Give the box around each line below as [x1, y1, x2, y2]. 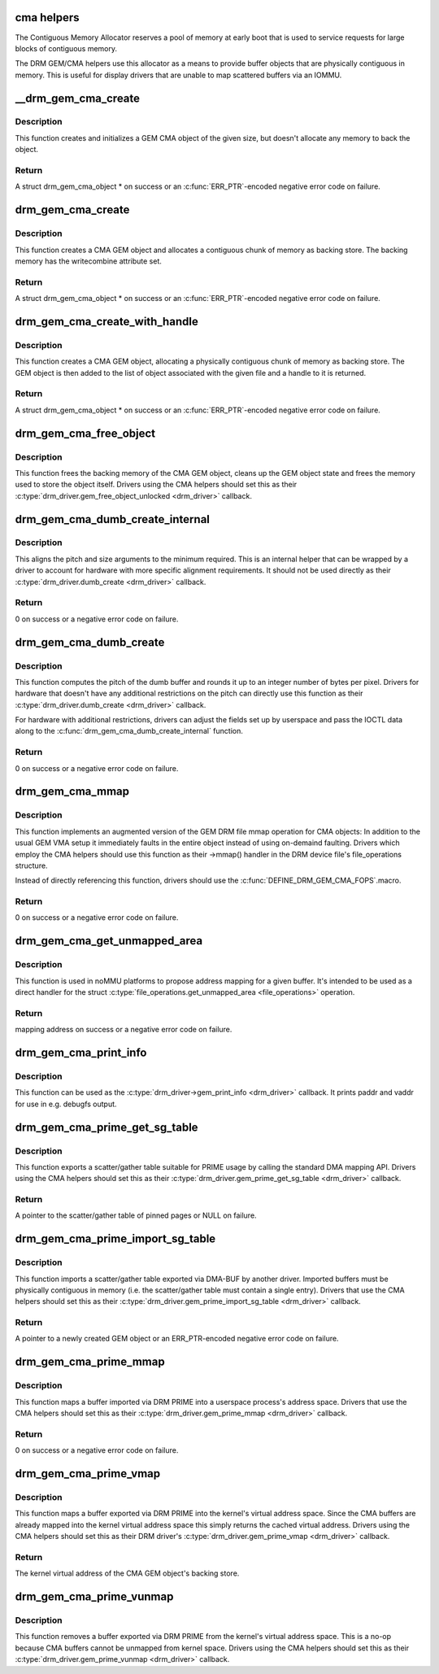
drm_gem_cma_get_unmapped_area [15, 934, 203, 948]
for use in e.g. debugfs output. [15, 1099, 117, 1109]
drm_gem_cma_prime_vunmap [15, 1590, 174, 1604]
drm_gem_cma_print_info [15, 1045, 147, 1059]
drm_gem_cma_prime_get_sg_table [15, 1120, 198, 1134]
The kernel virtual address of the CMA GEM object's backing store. [15, 1568, 240, 1578]
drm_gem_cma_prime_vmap [15, 1467, 161, 1480]
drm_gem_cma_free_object [15, 426, 156, 440]
